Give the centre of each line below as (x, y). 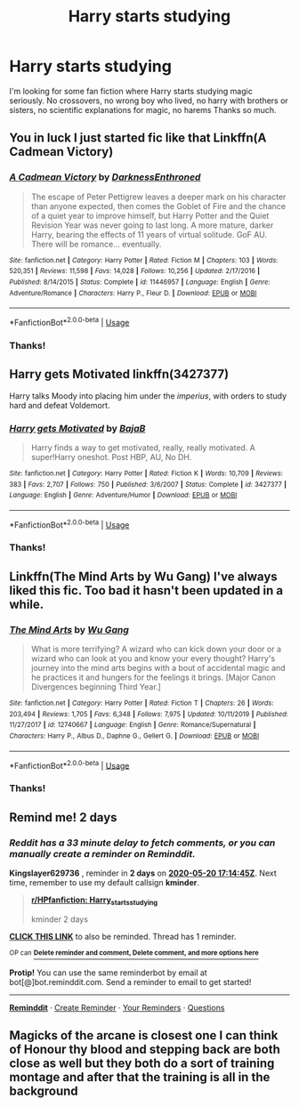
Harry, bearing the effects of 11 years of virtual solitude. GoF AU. (149, 234)
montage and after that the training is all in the (140, 1077)
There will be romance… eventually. (96, 244)
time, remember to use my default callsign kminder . (105, 883)
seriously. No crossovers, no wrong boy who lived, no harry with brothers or (149, 101)
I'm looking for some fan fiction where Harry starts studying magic (131, 91)
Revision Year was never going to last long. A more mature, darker (152, 225)
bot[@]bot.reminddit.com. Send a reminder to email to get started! (130, 982)
